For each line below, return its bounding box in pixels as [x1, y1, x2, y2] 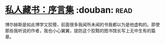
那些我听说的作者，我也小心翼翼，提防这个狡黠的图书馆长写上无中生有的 [5, 27, 151, 33]
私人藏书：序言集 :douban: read [5, 4, 133, 16]
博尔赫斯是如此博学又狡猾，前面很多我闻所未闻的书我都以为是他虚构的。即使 [5, 22, 160, 27]
